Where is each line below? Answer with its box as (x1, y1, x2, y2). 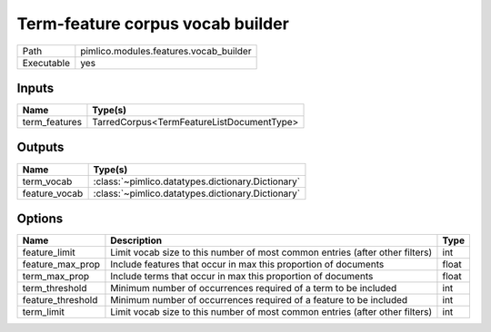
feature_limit (22, 246, 76, 259)
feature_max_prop (22, 259, 100, 271)
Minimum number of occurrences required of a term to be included (110, 282, 397, 295)
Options (16, 211, 64, 226)
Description (110, 234, 163, 247)
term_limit (22, 306, 65, 318)
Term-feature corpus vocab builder (16, 14, 290, 34)
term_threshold (22, 282, 87, 295)
